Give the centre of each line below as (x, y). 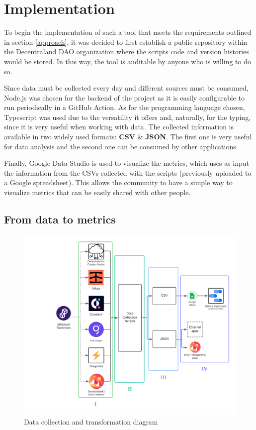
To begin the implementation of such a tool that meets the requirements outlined (128, 32)
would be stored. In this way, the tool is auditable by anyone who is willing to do (128, 61)
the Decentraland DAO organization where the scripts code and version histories (127, 52)
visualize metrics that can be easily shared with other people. (97, 192)
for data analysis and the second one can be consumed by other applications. (121, 146)
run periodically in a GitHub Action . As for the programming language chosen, (125, 107)
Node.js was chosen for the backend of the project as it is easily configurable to (124, 97)
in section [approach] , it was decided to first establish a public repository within (126, 42)
